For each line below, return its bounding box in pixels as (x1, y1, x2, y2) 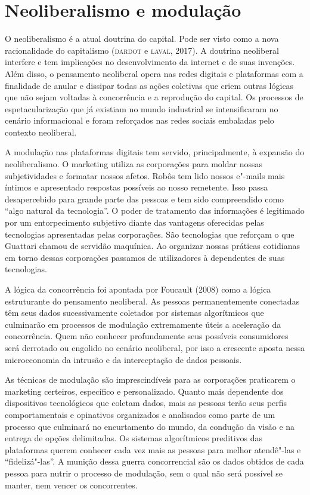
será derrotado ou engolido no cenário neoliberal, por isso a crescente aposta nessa (5, 341, 305, 353)
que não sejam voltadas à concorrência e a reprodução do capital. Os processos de (5, 91, 303, 103)
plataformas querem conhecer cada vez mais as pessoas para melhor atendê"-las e (5, 443, 301, 456)
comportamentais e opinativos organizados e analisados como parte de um (5, 408, 275, 420)
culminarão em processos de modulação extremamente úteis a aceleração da (5, 318, 281, 330)
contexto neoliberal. (5, 125, 77, 138)
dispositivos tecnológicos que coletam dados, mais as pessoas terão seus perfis (5, 396, 287, 409)
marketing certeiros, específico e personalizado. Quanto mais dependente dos (5, 385, 284, 397)
